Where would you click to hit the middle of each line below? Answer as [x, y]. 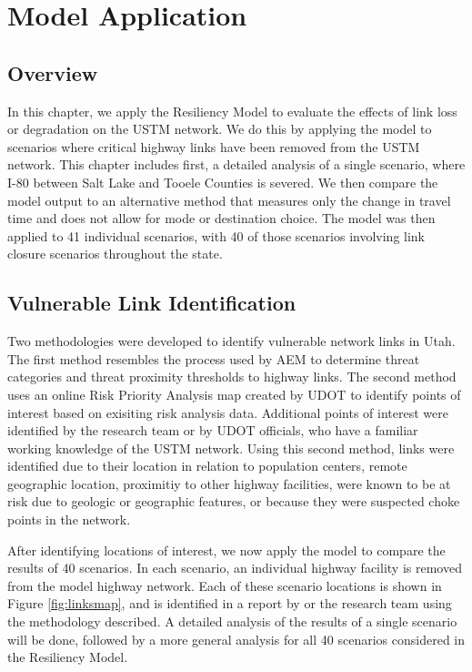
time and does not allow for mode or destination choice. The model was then [221, 218]
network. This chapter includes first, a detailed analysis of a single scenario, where [236, 164]
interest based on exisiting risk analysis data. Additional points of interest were [228, 412]
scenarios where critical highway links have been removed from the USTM [214, 146]
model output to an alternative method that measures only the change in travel [229, 200]
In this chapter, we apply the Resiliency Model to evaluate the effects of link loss [232, 111]
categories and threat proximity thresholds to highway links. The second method [232, 377]
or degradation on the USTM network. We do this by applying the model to [220, 129]
